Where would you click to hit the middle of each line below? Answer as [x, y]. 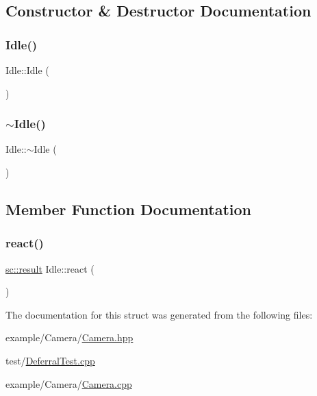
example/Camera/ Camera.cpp [69, 383]
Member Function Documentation [129, 209]
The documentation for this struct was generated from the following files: [159, 314]
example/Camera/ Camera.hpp [69, 337]
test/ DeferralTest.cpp [50, 360]
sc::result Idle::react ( [50, 268]
